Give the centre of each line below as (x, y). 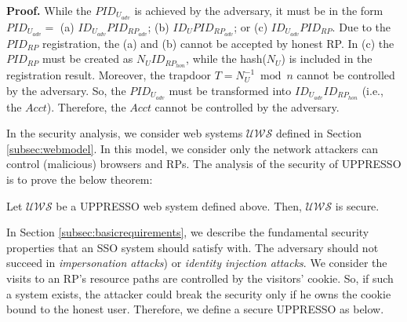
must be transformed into (230, 90)
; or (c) (251, 26)
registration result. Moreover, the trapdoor (109, 75)
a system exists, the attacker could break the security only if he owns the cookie (199, 293)
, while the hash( (226, 59)
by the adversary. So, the (66, 90)
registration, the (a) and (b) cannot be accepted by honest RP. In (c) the (218, 43)
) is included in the (327, 59)
